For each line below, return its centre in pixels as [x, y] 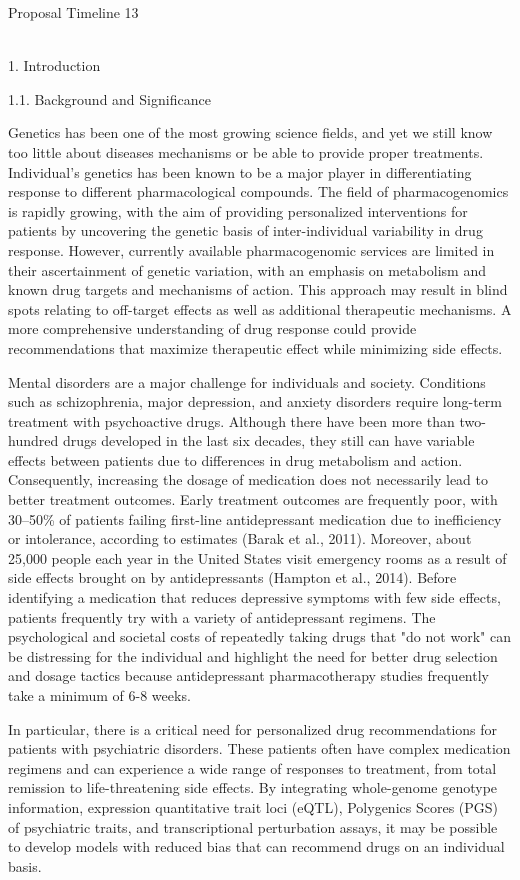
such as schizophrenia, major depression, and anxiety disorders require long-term [255, 401]
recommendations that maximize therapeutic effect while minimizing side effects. [255, 347]
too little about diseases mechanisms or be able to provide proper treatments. [246, 151]
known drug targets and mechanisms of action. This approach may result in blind [258, 289]
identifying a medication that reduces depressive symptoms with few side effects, [254, 597]
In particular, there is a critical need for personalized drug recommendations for [253, 728]
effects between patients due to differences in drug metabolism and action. [235, 459]
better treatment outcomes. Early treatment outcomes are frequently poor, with [253, 499]
